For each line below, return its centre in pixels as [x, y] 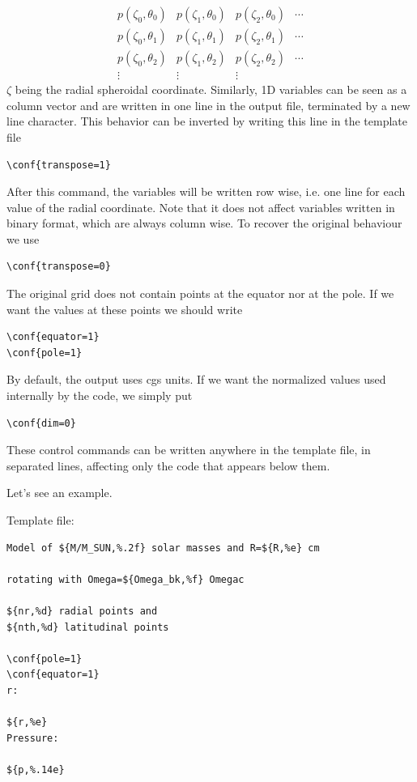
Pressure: [33, 738]
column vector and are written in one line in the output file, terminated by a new [208, 105]
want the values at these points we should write [125, 309]
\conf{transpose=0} [59, 267]
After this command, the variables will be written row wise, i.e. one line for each [206, 191]
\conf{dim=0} [41, 423]
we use [23, 238]
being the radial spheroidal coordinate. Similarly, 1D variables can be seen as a [211, 89]
